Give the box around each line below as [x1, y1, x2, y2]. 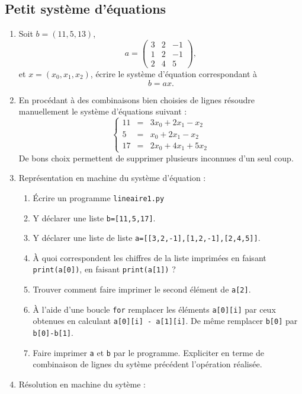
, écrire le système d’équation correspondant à [90, 67, 257, 80]
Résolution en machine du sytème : [18, 377, 146, 390]
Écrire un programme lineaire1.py [33, 191, 165, 204]
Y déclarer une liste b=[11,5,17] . [33, 211, 156, 224]
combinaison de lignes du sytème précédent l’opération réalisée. [33, 358, 262, 370]
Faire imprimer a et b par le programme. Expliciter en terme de [33, 346, 264, 358]
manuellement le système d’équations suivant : [18, 105, 187, 117]
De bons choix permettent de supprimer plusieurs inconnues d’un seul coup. [18, 151, 294, 164]
